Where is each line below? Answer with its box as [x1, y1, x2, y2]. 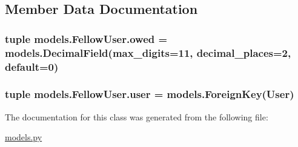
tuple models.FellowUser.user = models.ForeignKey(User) [5, 87, 294, 102]
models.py [5, 131, 42, 143]
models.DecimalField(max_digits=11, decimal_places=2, [5, 45, 291, 60]
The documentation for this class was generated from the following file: [5, 110, 268, 123]
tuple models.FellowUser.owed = [5, 31, 168, 46]
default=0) [5, 59, 59, 74]
